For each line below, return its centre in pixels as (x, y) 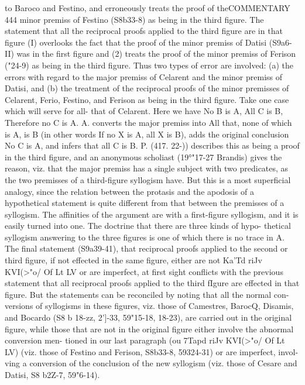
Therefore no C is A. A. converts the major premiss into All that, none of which (148, 122)
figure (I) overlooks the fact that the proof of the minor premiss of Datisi (136, 42)
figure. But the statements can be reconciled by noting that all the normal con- (147, 294)
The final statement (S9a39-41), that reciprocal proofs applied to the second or (146, 248)
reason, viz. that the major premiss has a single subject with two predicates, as (147, 168)
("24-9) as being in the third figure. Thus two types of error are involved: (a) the (149, 65)
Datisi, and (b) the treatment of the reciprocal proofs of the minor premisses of (147, 88)
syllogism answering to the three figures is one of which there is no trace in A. (145, 237)
